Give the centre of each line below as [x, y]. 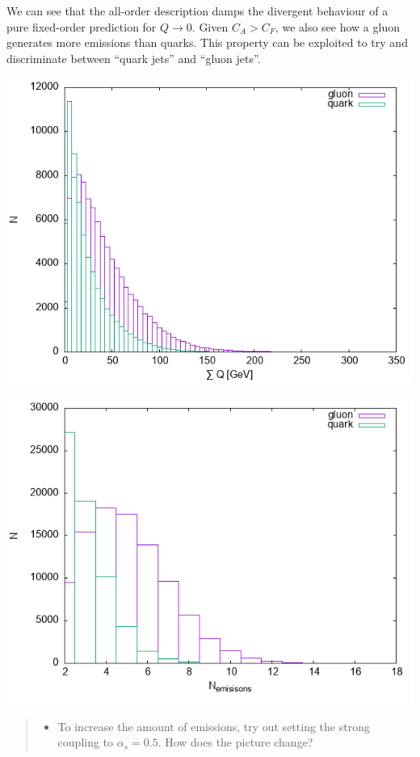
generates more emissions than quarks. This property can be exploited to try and [207, 42]
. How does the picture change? [235, 742]
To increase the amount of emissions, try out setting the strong [214, 726]
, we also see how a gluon [337, 26]
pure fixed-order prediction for [82, 26]
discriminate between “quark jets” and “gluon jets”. [134, 58]
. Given [210, 26]
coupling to [86, 742]
